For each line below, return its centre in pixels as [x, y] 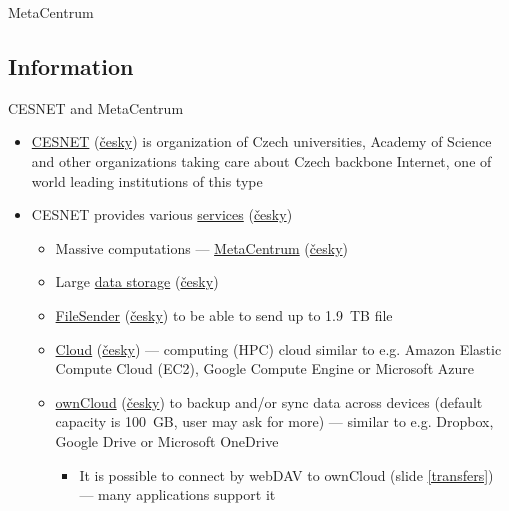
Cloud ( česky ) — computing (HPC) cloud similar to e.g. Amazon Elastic [278, 348]
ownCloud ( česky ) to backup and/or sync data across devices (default [269, 401]
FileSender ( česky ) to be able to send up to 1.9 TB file [224, 314]
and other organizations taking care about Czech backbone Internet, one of [261, 160]
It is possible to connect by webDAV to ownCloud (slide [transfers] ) [286, 474]
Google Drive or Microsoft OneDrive [167, 440]
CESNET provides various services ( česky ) [162, 214]
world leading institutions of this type [147, 180]
